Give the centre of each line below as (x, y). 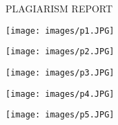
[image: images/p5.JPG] (60, 115)
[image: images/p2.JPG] (60, 52)
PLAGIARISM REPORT (59, 8)
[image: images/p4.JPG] (60, 94)
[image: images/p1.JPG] (60, 31)
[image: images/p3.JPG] (60, 72)
